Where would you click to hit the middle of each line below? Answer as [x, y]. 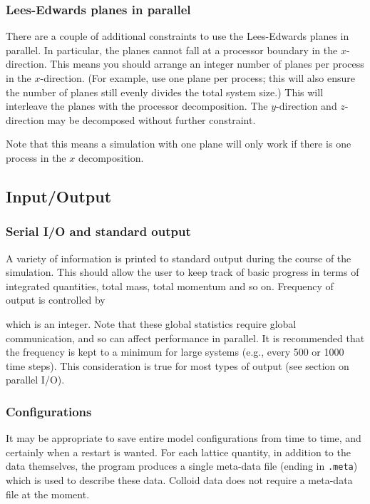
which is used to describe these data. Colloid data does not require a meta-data [179, 479]
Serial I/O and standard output [98, 231]
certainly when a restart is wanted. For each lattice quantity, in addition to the [178, 452]
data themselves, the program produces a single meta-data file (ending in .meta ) [182, 466]
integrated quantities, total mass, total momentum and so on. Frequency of [170, 286]
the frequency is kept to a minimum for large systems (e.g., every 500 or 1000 [175, 352]
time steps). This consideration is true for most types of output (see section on [178, 365]
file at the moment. [48, 494]
